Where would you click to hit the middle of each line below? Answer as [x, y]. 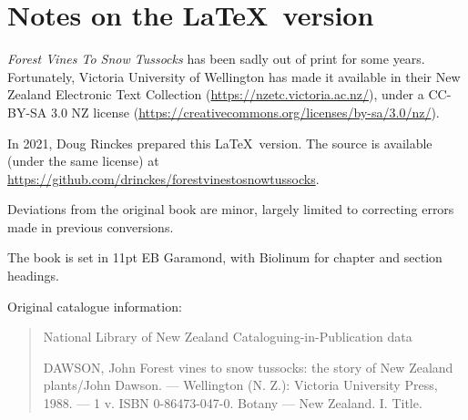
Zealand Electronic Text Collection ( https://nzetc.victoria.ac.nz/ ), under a [216, 94]
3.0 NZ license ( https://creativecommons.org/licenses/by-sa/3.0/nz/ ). [245, 112]
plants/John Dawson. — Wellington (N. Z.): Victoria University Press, [240, 385]
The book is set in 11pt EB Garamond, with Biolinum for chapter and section [225, 257]
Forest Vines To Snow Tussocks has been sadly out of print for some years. [216, 59]
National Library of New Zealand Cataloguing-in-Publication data [228, 337]
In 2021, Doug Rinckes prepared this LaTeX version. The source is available [220, 143]
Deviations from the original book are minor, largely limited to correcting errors [231, 209]
